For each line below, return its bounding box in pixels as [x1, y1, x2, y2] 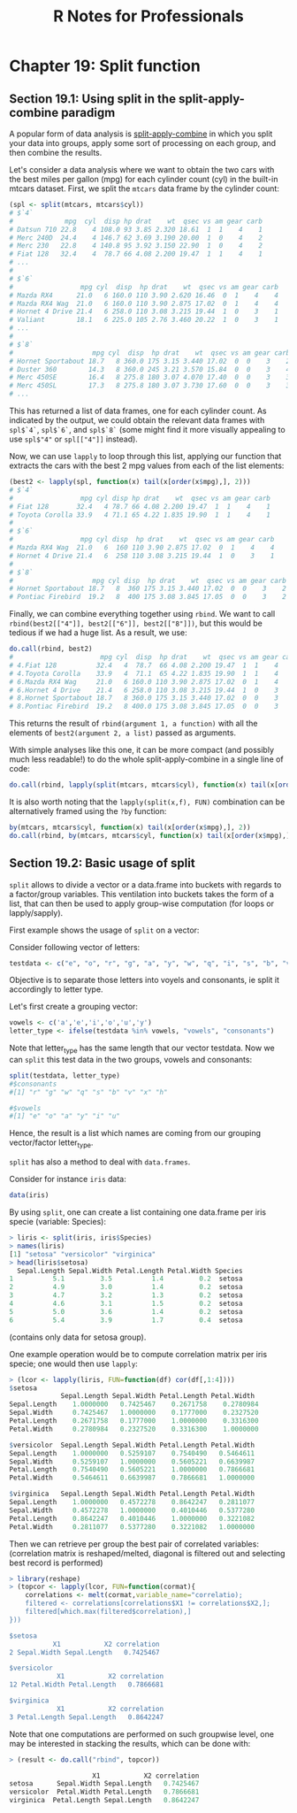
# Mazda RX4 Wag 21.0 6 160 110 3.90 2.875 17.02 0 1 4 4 [9, 543, 275, 552]
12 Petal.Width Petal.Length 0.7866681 [9, 1680, 164, 1689]
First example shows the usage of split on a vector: [9, 925, 200, 935]
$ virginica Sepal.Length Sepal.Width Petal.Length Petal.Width [9, 1489, 255, 1499]
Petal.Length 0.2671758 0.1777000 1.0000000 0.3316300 [9, 1417, 259, 1425]
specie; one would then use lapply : [9, 1358, 139, 1369]
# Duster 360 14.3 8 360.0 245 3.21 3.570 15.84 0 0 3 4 [9, 365, 291, 373]
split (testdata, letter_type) [9, 1071, 121, 1080]
